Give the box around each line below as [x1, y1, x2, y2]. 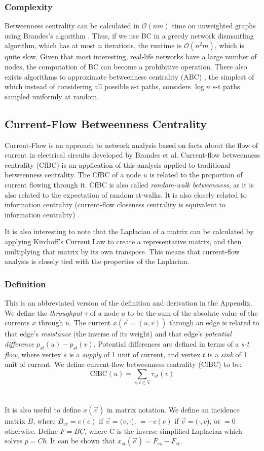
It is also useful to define [5, 404, 81, 415]
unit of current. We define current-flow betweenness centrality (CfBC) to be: [5, 359, 242, 369]
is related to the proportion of [149, 169, 243, 180]
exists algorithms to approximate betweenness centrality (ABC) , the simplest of [5, 71, 254, 82]
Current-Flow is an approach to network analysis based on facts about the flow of [5, 139, 258, 150]
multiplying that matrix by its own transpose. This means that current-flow [5, 246, 240, 256]
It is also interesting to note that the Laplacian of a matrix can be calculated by [5, 226, 254, 237]
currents [5, 317, 30, 328]
